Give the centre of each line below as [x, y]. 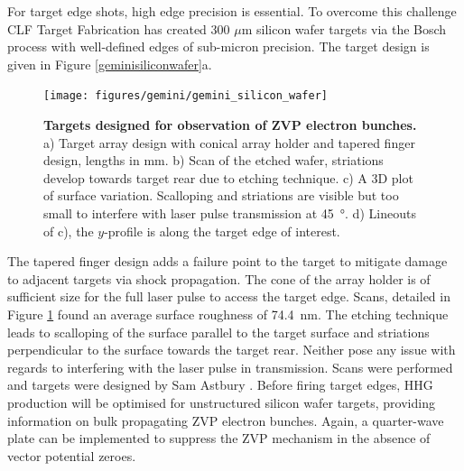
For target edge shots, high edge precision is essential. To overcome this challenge [232, 11]
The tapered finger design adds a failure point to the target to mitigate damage [227, 261]
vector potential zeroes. [72, 455]
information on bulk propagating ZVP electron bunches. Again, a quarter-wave [226, 420]
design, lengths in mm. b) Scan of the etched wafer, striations [213, 160]
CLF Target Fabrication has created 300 [119, 28]
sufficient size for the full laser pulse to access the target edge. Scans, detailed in [229, 296]
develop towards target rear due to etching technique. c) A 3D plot [228, 177]
